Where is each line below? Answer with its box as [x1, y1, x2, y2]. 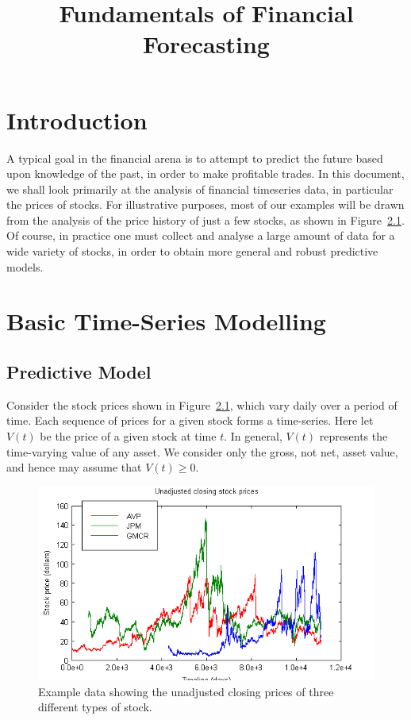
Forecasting [143, 28, 270, 60]
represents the [319, 428, 388, 445]
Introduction [6, 103, 148, 136]
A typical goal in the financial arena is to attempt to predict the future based [6, 149, 383, 166]
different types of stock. [38, 699, 152, 715]
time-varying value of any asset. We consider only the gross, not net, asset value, [6, 443, 398, 460]
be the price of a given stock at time [40, 428, 217, 445]
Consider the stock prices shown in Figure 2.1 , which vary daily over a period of [6, 396, 398, 413]
